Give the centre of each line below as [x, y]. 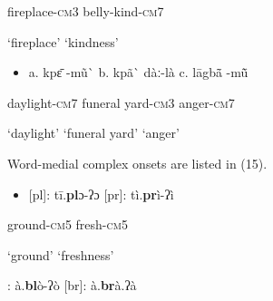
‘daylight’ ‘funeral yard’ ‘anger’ [93, 133]
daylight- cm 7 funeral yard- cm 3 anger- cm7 [121, 102]
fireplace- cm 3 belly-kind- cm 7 [86, 11]
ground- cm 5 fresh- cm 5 [68, 224]
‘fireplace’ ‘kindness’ [63, 41]
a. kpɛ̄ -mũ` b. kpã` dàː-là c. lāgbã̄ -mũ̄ [138, 72]
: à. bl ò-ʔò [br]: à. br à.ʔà [72, 285]
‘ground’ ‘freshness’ [61, 254]
